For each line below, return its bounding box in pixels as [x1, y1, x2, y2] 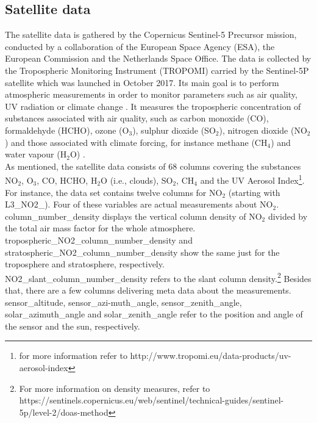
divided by [268, 209, 308, 222]
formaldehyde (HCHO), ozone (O [5, 123, 129, 136]
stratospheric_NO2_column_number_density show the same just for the [5, 245, 280, 258]
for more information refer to [19, 349, 127, 362]
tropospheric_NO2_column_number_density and [5, 233, 193, 246]
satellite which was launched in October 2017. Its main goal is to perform [5, 76, 279, 89]
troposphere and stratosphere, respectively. [5, 258, 165, 270]
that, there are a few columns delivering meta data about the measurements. [5, 283, 291, 296]
